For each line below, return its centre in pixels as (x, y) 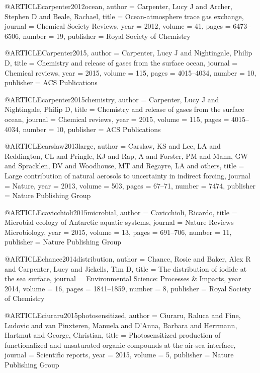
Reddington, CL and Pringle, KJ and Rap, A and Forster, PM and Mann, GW (126, 156)
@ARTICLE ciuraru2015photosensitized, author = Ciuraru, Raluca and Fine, (123, 315)
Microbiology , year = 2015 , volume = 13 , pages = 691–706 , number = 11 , (118, 232)
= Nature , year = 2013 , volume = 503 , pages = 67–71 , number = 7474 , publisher (130, 185)
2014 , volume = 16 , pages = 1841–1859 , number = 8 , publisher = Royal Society (128, 288)
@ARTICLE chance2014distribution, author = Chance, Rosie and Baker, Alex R (128, 259)
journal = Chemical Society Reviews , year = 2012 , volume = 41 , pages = (118, 26)
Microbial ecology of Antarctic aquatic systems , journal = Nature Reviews (119, 222)
